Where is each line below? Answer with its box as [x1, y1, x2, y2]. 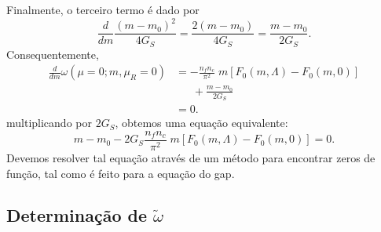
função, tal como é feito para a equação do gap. [6, 165, 235, 181]
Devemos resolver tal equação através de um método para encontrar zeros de [6, 149, 376, 165]
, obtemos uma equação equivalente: [115, 114, 288, 131]
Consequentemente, [6, 45, 99, 62]
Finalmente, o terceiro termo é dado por [6, 2, 200, 17]
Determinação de [6, 203, 148, 227]
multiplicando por [6, 114, 92, 131]
